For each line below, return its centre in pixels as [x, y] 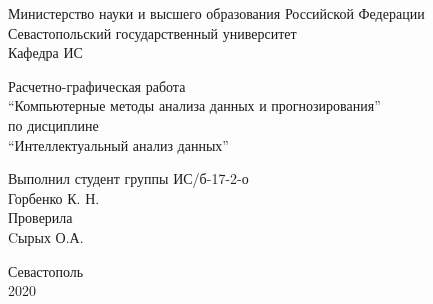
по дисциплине [53, 124]
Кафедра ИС [45, 52]
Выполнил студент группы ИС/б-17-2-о [128, 178]
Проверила [40, 217]
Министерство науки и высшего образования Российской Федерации [216, 13]
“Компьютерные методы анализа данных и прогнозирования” [194, 105]
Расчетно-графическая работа [97, 85]
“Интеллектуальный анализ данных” [118, 144]
